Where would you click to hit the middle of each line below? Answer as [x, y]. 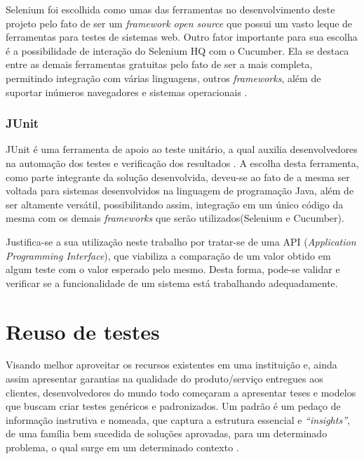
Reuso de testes [83, 331]
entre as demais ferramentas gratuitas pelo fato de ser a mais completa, [159, 64]
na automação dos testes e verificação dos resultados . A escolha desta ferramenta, [182, 162]
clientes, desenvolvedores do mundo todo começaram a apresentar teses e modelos [181, 392]
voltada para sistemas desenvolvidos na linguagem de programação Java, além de [180, 191]
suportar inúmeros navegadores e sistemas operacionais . [127, 92]
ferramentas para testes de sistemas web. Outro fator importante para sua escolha [182, 37]
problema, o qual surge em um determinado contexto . [122, 447]
